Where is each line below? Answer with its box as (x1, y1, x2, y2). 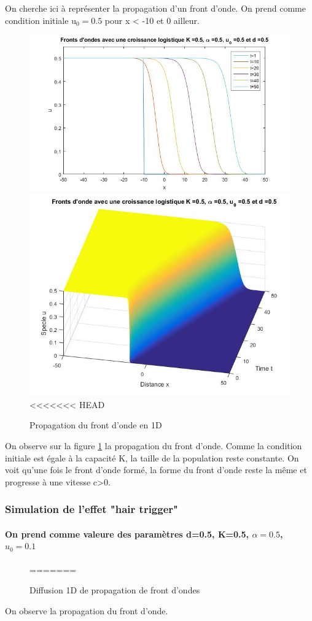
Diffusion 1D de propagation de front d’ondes (29, 584, 200, 596)
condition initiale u (5, 13, 76, 26)
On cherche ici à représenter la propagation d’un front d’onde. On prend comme (5, 2, 306, 14)
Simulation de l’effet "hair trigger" (5, 501, 178, 517)
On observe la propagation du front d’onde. (5, 604, 168, 617)
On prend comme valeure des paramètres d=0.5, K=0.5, (5, 527, 249, 540)
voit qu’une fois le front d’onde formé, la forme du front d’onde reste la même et (5, 463, 307, 476)
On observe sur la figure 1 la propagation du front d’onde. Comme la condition (5, 439, 302, 452)
